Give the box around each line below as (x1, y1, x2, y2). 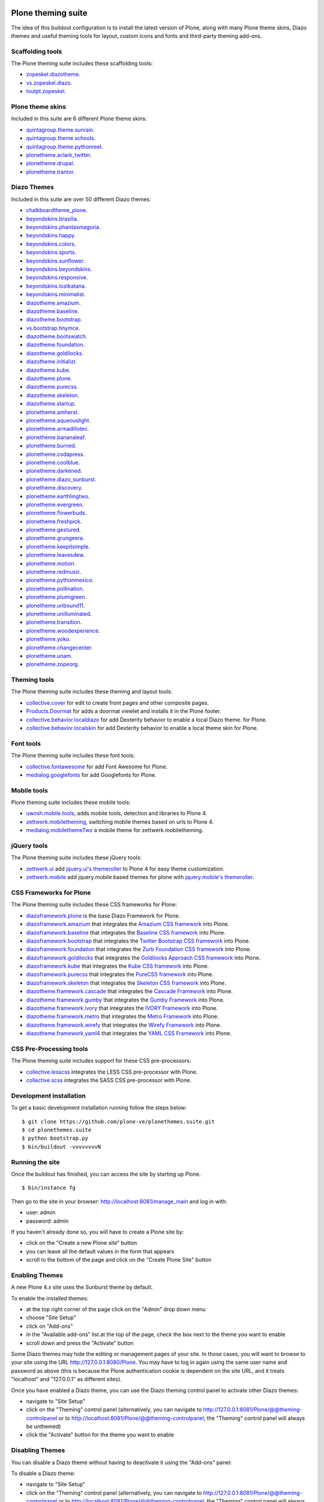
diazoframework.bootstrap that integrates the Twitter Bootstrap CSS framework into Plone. (26, 937, 250, 944)
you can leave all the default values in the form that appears (26, 1247, 175, 1255)
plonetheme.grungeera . (26, 535, 85, 542)
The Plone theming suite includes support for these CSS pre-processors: (11, 1057, 191, 1065)
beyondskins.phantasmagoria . (26, 223, 101, 231)
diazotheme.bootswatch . (26, 333, 88, 340)
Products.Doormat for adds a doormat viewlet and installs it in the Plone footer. (26, 708, 221, 715)
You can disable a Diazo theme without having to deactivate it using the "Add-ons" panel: (11, 1459, 232, 1466)
